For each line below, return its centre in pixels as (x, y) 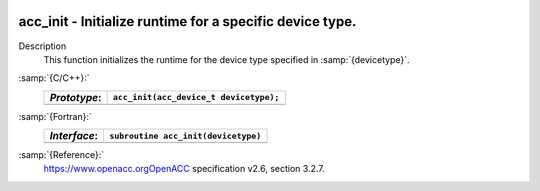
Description (42, 46)
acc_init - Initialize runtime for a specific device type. (187, 21)
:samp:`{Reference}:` (61, 155)
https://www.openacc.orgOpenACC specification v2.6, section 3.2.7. (184, 169)
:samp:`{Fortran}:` (55, 116)
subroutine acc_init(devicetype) (185, 135)
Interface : (74, 136)
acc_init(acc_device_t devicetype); (196, 97)
